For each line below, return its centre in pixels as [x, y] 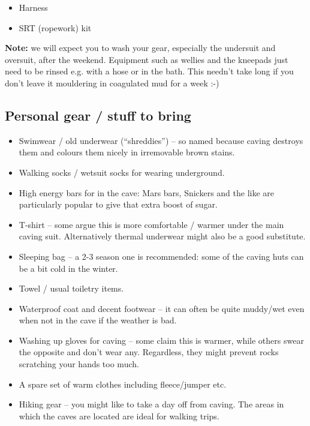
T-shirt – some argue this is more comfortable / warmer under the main [151, 224]
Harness [33, 7]
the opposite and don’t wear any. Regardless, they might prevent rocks [149, 352]
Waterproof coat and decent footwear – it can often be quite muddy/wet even [162, 308]
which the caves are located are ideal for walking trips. [119, 415]
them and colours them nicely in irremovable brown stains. [127, 152]
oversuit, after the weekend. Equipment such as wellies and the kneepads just [147, 59]
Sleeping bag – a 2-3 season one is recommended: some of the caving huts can [161, 256]
